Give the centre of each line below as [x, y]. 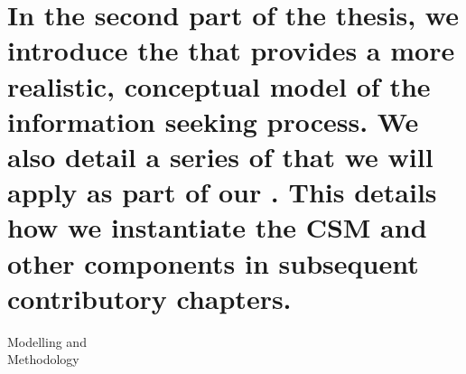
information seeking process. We [213, 121]
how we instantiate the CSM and [217, 227]
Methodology [43, 359]
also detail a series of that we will [220, 156]
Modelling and [47, 341]
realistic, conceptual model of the [219, 85]
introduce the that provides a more [231, 50]
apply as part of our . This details [222, 192]
